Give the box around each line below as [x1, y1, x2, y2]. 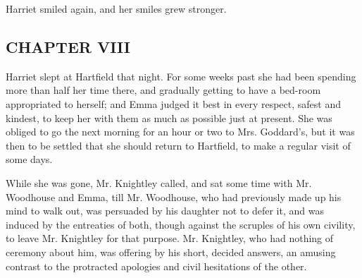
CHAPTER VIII [6, 35, 131, 57]
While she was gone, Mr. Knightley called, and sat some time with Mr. [6, 175, 312, 190]
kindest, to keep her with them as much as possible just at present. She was [6, 110, 332, 125]
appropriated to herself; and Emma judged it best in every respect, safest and [6, 96, 342, 111]
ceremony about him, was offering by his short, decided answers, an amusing [6, 244, 336, 259]
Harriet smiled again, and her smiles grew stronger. [6, 1, 227, 16]
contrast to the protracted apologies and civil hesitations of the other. [6, 258, 307, 273]
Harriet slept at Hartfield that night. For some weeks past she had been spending [6, 68, 356, 83]
